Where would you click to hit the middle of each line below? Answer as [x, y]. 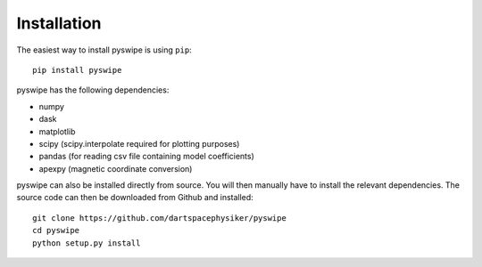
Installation [59, 23]
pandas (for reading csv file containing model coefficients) [146, 157]
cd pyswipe [56, 231]
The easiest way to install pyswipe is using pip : [104, 50]
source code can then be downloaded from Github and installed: [135, 198]
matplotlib [57, 131]
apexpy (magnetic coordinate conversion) [116, 168]
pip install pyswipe [77, 70]
